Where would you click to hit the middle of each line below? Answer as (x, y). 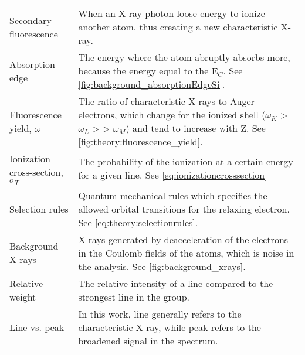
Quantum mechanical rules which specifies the (173, 195)
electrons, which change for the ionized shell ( (172, 115)
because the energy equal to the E (148, 71)
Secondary (30, 20)
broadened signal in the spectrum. (148, 340)
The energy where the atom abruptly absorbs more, (184, 57)
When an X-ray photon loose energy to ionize (172, 13)
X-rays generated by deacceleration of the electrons (183, 239)
